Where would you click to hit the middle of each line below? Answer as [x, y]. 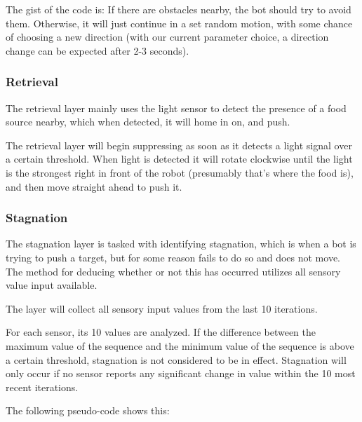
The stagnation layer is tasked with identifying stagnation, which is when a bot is [181, 244]
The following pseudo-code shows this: [88, 410]
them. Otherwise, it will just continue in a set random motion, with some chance [179, 23]
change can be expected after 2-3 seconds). [98, 50]
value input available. [52, 285]
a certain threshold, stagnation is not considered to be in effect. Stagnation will [176, 359]
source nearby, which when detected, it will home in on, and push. [148, 122]
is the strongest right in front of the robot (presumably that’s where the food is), [180, 172]
